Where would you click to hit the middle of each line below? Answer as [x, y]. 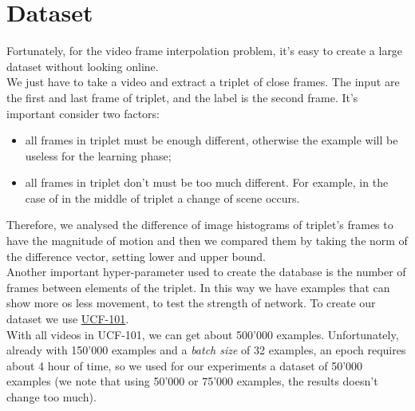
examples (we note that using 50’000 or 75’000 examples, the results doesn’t [192, 381]
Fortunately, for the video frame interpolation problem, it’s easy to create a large [205, 51]
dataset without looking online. [83, 66]
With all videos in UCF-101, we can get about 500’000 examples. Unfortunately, [203, 334]
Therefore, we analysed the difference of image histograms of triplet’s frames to [200, 225]
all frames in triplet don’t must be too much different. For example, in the [207, 182]
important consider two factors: [83, 113]
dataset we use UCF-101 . [68, 319]
